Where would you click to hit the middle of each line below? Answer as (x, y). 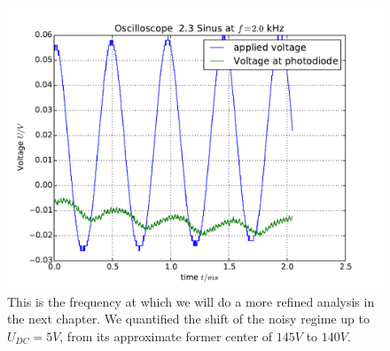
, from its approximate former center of (166, 335)
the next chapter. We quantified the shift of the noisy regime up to (188, 319)
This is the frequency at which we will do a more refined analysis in (191, 301)
